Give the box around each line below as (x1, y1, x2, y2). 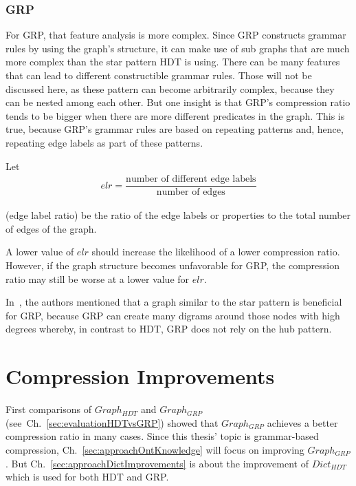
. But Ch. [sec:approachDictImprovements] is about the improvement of (5, 456, 309, 470)
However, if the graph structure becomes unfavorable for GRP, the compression (5, 258, 340, 273)
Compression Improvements (5, 362, 275, 390)
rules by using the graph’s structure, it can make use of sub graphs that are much (5, 41, 350, 55)
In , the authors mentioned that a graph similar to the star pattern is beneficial (5, 295, 342, 309)
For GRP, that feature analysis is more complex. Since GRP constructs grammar (5, 28, 346, 42)
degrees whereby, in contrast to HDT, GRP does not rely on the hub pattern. (5, 321, 332, 336)
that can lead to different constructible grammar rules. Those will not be (5, 68, 312, 82)
